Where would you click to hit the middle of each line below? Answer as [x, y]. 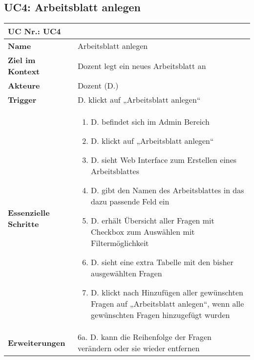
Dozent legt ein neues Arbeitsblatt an [142, 66]
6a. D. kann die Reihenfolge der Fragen [144, 337]
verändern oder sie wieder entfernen [138, 348]
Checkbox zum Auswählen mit [143, 232]
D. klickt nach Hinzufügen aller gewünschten [167, 292]
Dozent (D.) [98, 86]
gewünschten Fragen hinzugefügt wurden [160, 315]
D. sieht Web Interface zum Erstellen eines [164, 160]
